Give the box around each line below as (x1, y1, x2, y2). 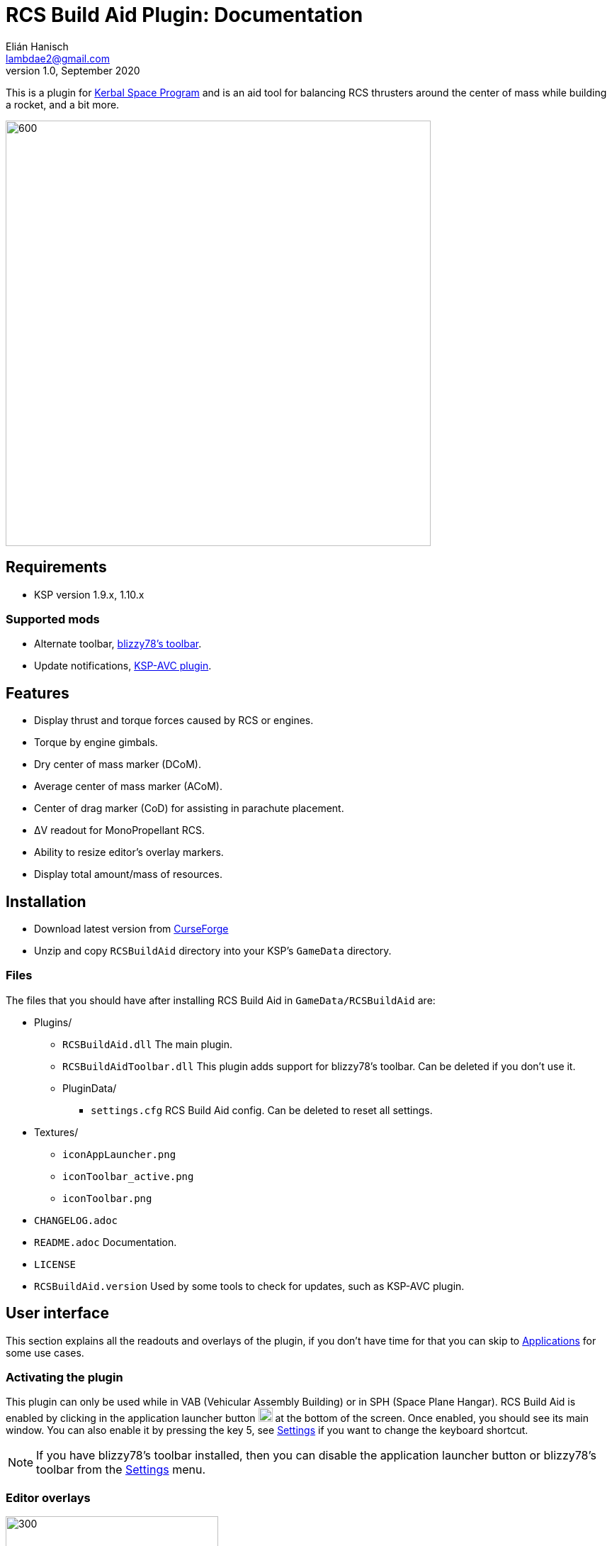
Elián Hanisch (6, 40, 69, 52)
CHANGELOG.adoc (34, 1214, 118, 1226)
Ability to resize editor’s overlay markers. (34, 846, 224, 859)
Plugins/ (34, 1016, 72, 1028)
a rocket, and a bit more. (6, 98, 120, 111)
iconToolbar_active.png (62, 1170, 194, 1182)
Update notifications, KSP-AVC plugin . (34, 660, 212, 672)
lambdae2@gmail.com (6, 52, 110, 65)
